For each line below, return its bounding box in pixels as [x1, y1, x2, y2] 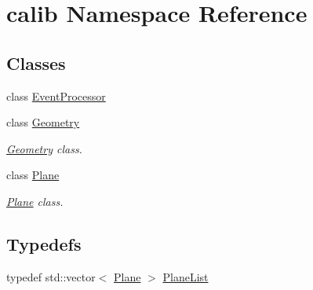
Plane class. [6, 193, 64, 209]
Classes [6, 50, 66, 75]
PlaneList [162, 268, 209, 284]
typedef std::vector [6, 268, 96, 284]
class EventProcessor [6, 87, 106, 104]
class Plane [6, 167, 60, 183]
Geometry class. [6, 140, 82, 156]
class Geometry [6, 114, 80, 130]
